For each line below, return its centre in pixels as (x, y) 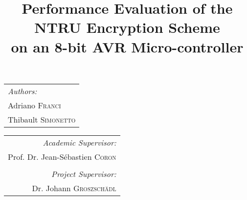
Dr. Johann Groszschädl (74, 188)
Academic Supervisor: (79, 142)
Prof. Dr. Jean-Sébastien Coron (62, 156)
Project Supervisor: (84, 174)
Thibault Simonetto (42, 119)
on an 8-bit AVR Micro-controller (127, 46)
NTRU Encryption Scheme (127, 27)
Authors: (22, 91)
